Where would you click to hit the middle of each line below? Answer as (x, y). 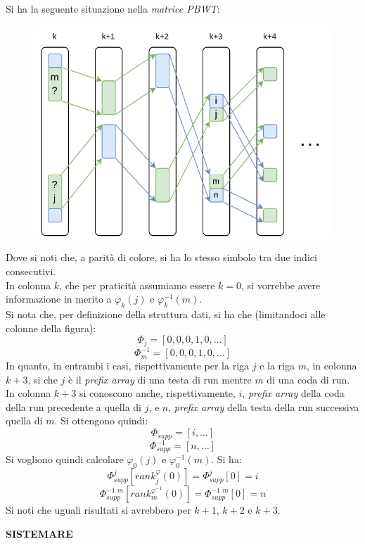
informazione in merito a (59, 299)
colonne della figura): (51, 328)
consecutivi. (31, 271)
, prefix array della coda (293, 393)
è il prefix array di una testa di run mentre (160, 379)
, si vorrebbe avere (281, 285)
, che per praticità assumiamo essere (137, 285)
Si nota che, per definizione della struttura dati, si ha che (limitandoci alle (166, 314)
